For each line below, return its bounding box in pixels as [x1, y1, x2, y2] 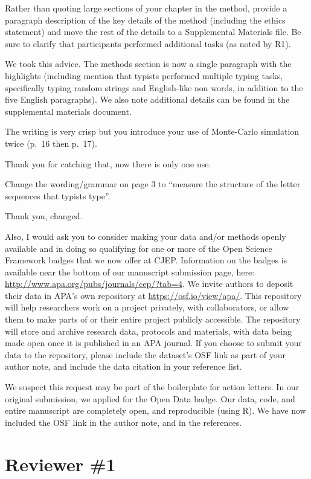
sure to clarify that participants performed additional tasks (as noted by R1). [5, 37, 291, 50]
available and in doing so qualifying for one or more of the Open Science [5, 242, 272, 254]
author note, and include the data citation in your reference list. [5, 360, 242, 373]
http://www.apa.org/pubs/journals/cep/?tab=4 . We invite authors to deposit [5, 277, 293, 290]
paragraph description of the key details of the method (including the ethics [5, 13, 286, 26]
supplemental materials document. [5, 104, 132, 117]
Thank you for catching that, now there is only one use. [5, 157, 211, 170]
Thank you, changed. [5, 210, 83, 222]
